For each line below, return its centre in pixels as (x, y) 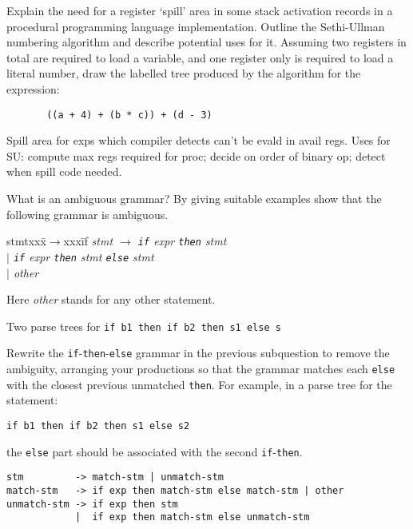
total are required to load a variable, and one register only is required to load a (200, 57)
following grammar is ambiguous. (87, 214)
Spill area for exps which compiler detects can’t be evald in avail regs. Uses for (199, 140)
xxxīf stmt (88, 241)
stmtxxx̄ (26, 241)
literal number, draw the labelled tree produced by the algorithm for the (184, 73)
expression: (33, 88)
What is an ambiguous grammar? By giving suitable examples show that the (194, 198)
